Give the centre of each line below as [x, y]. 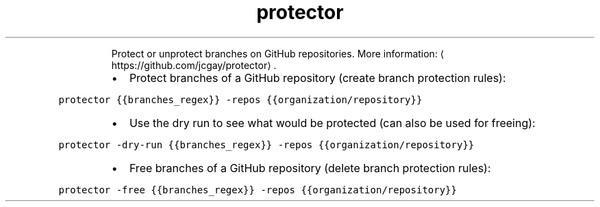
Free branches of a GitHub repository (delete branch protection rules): [310, 168]
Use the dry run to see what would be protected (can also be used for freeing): [332, 123]
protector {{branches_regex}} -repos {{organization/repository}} [240, 99]
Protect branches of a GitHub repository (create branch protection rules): [317, 78]
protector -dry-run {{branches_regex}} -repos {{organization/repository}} [266, 144]
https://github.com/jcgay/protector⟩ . [194, 65]
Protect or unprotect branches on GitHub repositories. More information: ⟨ [278, 53]
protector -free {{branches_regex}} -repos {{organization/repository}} [258, 190]
